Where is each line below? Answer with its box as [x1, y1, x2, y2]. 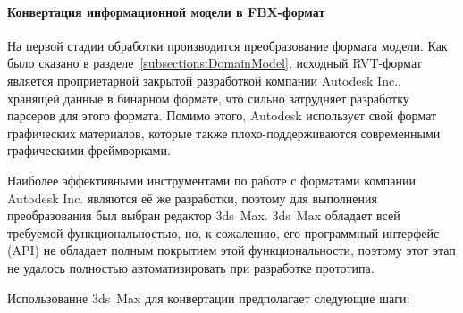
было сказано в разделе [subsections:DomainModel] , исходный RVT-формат [7, 54, 422, 72]
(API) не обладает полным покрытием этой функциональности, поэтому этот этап [7, 241, 456, 259]
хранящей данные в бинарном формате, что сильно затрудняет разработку [7, 88, 409, 107]
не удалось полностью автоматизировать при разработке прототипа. [7, 258, 375, 276]
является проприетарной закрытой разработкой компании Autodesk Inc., [7, 70, 401, 89]
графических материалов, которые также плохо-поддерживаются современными [7, 123, 441, 142]
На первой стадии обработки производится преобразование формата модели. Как [7, 36, 448, 54]
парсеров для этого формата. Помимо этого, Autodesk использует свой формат [7, 106, 437, 125]
